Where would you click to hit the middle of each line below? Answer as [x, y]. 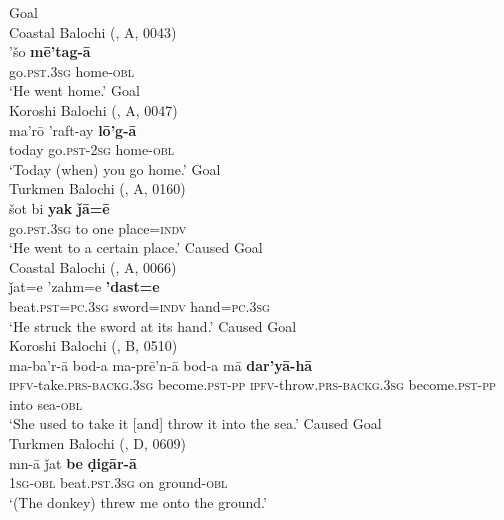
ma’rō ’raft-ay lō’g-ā [73, 129]
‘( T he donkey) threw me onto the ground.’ [138, 501]
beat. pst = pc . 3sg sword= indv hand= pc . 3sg [139, 305]
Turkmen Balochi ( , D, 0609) [97, 443]
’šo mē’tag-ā [50, 51]
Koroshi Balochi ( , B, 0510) [93, 345]
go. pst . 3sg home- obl [71, 70]
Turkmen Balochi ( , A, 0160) [97, 188]
